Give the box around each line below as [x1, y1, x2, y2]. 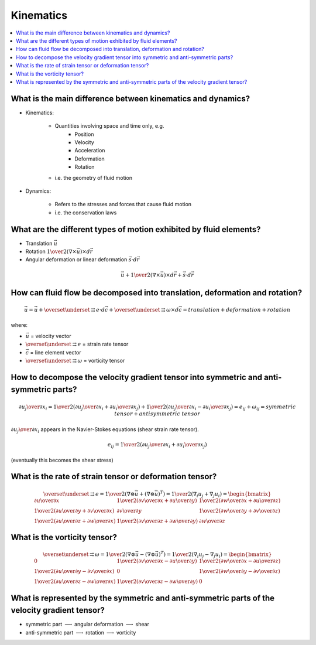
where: [11, 322, 28, 329]
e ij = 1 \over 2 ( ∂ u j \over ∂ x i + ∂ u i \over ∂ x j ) [107, 441, 207, 449]
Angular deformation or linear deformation [25, 256, 128, 263]
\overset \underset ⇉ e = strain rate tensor [25, 340, 129, 348]
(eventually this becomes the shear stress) [11, 456, 114, 463]
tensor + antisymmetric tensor [114, 411, 201, 417]
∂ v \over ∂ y [116, 507, 142, 514]
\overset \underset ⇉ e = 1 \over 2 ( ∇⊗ [43, 490, 135, 497]
